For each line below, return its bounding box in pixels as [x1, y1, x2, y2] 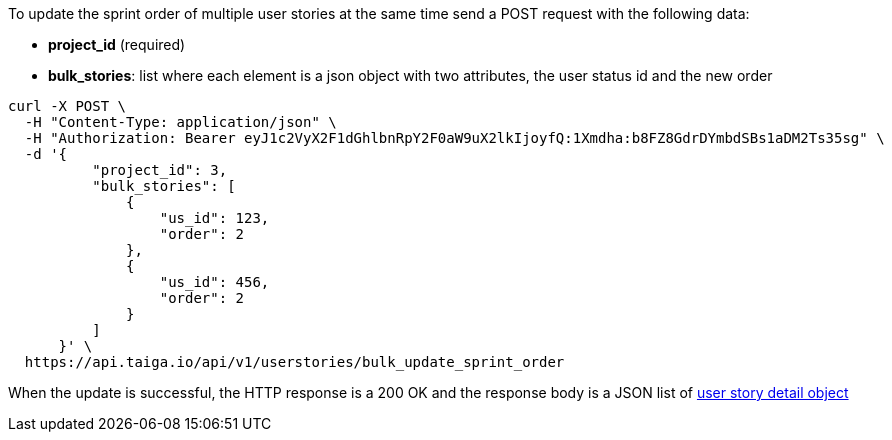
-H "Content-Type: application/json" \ [24, 114, 337, 130]
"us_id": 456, [159, 274, 270, 290]
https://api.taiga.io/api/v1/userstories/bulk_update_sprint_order [24, 354, 565, 370]
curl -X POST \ [8, 98, 127, 114]
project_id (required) [48, 36, 186, 53]
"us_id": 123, [159, 210, 270, 226]
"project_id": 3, [92, 162, 228, 178]
